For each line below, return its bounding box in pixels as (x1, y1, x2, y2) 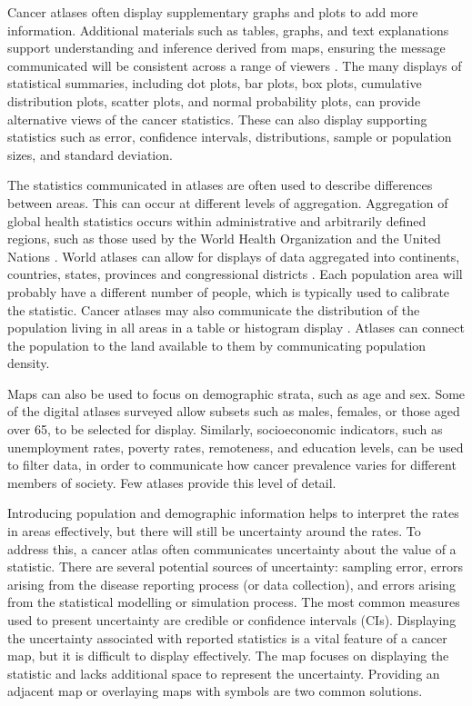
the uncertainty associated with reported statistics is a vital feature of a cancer (7, 628, 447, 647)
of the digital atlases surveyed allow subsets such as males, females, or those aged (7, 402, 460, 421)
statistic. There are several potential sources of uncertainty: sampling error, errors (7, 557, 464, 576)
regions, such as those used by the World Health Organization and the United (7, 229, 441, 248)
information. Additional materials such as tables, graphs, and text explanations (7, 20, 449, 39)
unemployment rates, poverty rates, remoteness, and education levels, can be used (7, 437, 464, 456)
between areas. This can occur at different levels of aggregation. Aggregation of (7, 193, 448, 212)
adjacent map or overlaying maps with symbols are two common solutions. (7, 681, 423, 701)
